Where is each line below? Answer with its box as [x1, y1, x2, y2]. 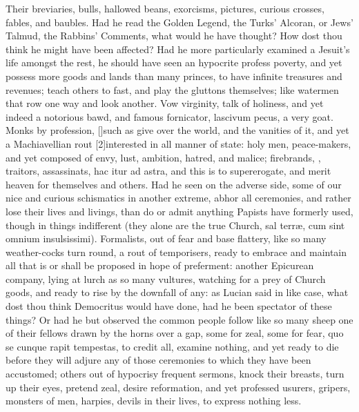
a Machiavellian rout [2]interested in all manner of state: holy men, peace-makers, [6, 136, 351, 150]
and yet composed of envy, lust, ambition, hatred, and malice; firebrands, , [6, 150, 321, 164]
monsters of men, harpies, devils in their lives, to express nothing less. [6, 393, 302, 408]
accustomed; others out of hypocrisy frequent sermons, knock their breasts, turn [6, 366, 345, 381]
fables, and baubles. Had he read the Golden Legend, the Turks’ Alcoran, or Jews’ [6, 14, 353, 29]
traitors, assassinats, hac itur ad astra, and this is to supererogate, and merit [6, 164, 331, 178]
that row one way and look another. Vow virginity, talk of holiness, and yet [6, 96, 324, 110]
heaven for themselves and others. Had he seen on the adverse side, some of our [6, 177, 342, 191]
